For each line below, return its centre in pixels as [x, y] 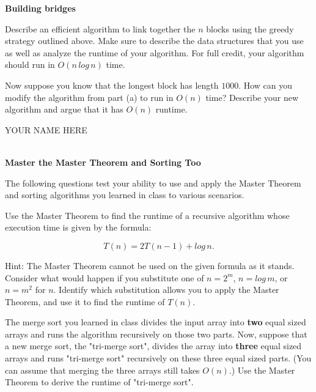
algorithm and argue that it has [64, 109]
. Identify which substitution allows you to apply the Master [166, 290]
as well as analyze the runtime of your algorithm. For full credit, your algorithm [155, 52]
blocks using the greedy [250, 28]
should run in [30, 65]
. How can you [266, 85]
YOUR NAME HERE [46, 129]
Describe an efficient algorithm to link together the [100, 28]
